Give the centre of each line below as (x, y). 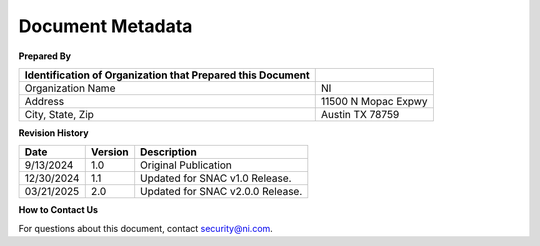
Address (44, 101)
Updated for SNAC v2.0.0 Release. (221, 192)
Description (168, 152)
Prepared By (45, 56)
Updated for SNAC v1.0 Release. (216, 178)
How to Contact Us (58, 210)
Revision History (53, 132)
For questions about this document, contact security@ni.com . (146, 228)
